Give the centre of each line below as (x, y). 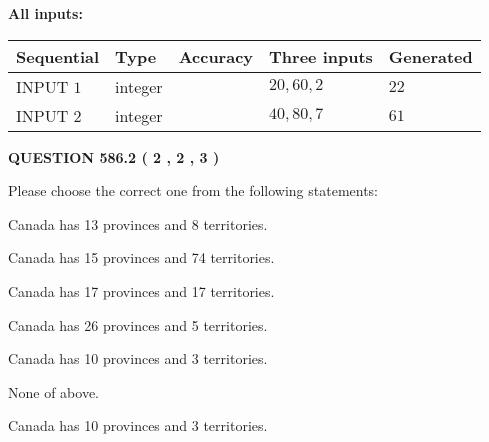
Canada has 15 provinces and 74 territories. (141, 257)
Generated (430, 56)
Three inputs (321, 56)
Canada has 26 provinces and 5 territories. (138, 324)
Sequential (58, 56)
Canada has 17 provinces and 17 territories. (141, 290)
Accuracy (216, 56)
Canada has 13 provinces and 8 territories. (138, 223)
